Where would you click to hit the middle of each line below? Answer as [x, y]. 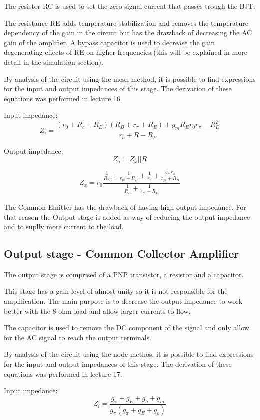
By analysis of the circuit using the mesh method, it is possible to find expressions [130, 79]
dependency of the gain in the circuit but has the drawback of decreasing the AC [128, 33]
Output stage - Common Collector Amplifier [122, 254]
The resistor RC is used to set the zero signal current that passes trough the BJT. [130, 6]
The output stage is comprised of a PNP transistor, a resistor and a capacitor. [124, 274]
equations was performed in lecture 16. [63, 98]
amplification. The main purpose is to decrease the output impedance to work [123, 301]
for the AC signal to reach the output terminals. [78, 337]
